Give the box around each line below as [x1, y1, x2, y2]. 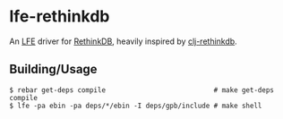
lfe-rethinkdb [9, 6, 110, 27]
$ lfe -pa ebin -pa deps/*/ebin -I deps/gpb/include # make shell [9, 101, 262, 110]
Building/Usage [9, 62, 98, 77]
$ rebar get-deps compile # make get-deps [9, 85, 275, 95]
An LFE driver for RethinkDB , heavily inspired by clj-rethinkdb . [9, 36, 237, 47]
